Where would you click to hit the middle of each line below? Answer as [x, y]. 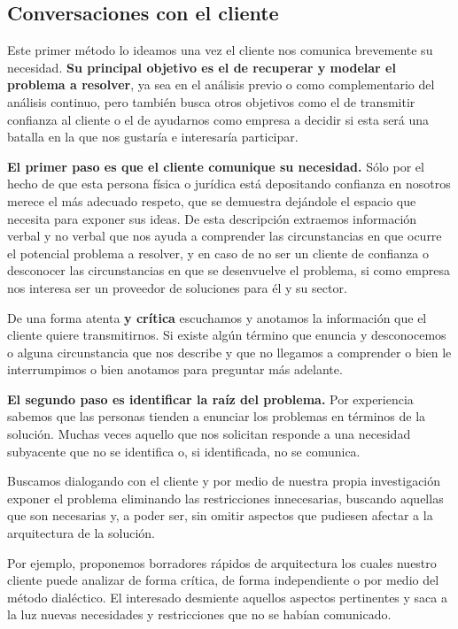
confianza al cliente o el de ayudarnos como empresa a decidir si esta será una [218, 119]
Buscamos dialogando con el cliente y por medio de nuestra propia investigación [224, 481]
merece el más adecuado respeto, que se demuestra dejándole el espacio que [212, 200]
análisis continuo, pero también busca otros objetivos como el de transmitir [211, 101]
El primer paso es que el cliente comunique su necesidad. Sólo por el [216, 166]
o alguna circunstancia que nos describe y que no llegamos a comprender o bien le [229, 352]
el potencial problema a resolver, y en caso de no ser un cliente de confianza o [218, 253]
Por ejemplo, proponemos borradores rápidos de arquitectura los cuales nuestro [222, 562]
